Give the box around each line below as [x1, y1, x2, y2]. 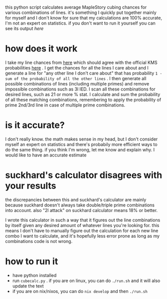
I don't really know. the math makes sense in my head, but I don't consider [5, 136, 158, 142]
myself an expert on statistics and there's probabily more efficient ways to [5, 141, 158, 147]
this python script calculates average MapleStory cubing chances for [5, 4, 147, 10]
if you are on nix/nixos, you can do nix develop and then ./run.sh [12, 288, 148, 294]
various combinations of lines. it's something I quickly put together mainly [5, 9, 157, 15]
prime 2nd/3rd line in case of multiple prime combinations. [5, 102, 126, 108]
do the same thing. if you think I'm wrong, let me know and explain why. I [5, 146, 155, 152]
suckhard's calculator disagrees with [5, 169, 163, 181]
